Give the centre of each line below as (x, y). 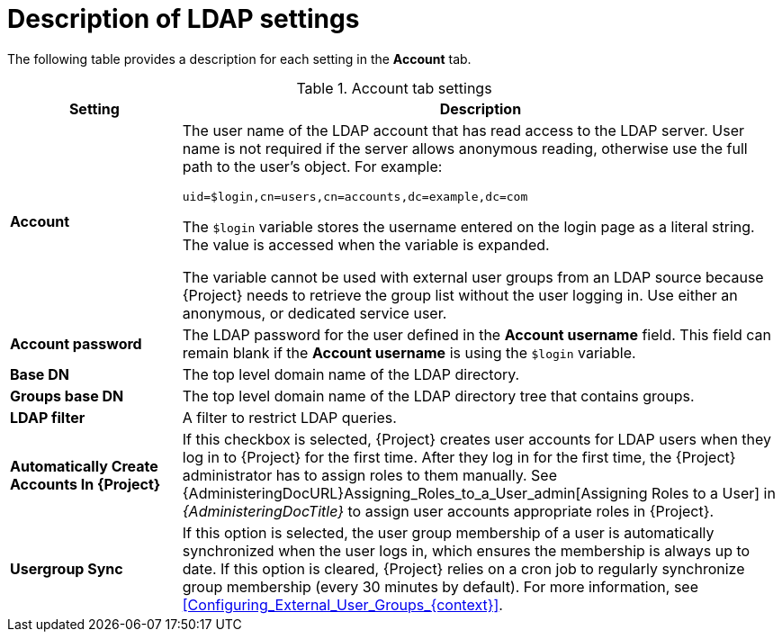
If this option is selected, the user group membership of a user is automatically (448, 532)
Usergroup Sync (67, 568)
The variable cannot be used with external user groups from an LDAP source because (473, 277)
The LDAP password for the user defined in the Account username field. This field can (476, 334)
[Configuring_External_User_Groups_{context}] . (342, 604)
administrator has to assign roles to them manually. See (369, 475)
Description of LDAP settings (184, 19)
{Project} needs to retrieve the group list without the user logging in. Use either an (460, 295)
